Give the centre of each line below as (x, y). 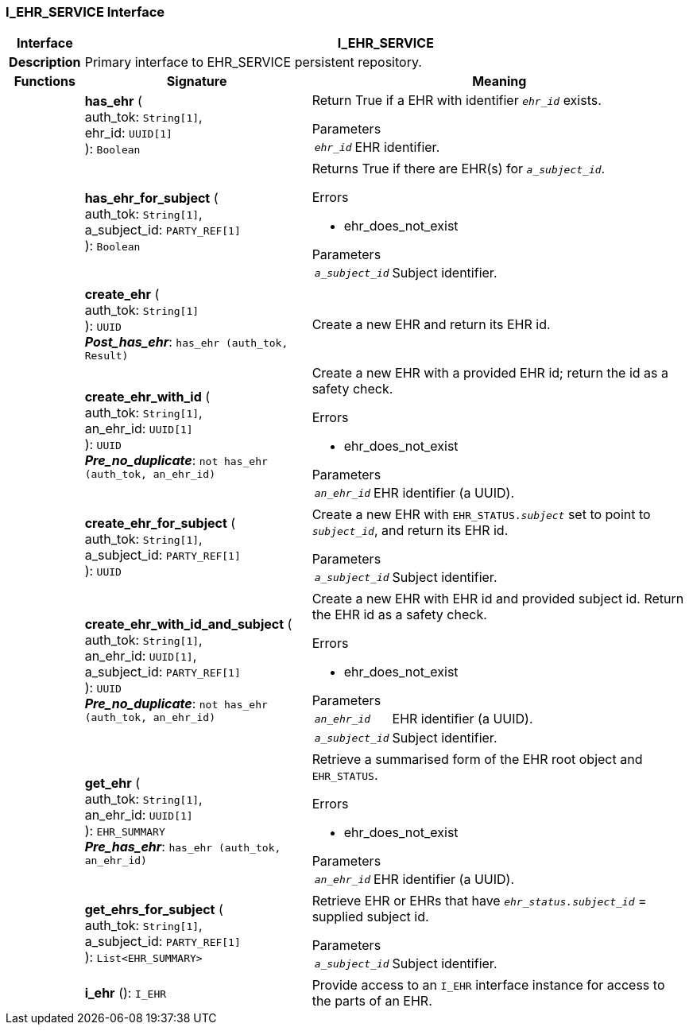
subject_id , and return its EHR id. (410, 531)
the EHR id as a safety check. (399, 615)
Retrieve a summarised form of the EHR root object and (477, 760)
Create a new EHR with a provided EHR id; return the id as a (490, 373)
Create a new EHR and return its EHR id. (431, 324)
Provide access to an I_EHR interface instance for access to (488, 985)
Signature (197, 81)
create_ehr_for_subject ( (160, 523)
